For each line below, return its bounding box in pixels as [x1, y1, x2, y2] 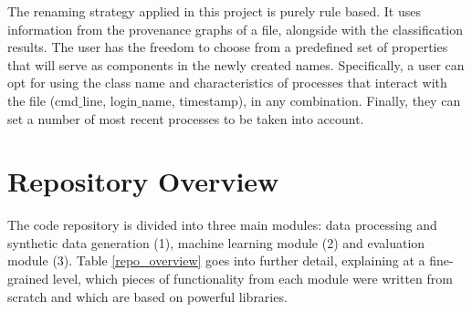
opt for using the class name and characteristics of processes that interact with [7, 73, 447, 92]
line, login [82, 90, 138, 109]
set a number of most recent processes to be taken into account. [7, 109, 364, 128]
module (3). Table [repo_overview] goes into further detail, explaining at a [7, 251, 425, 270]
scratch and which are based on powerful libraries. [7, 286, 288, 306]
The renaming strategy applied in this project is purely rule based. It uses [7, 2, 421, 20]
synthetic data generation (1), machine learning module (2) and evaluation [7, 233, 425, 252]
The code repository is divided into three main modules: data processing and [7, 215, 437, 234]
